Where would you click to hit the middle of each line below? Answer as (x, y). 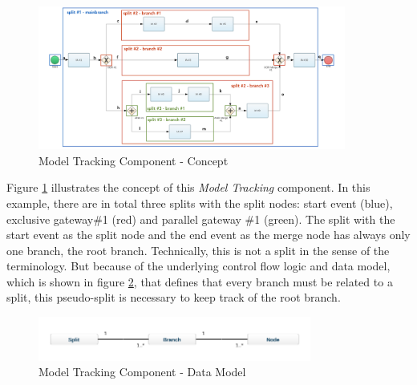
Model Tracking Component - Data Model (142, 372)
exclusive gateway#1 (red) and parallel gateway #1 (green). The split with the (201, 219)
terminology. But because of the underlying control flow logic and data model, (198, 266)
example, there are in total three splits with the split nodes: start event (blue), (200, 203)
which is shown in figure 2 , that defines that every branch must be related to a (200, 281)
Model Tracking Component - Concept (134, 160)
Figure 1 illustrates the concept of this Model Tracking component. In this (188, 187)
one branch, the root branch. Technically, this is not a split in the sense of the (198, 250)
